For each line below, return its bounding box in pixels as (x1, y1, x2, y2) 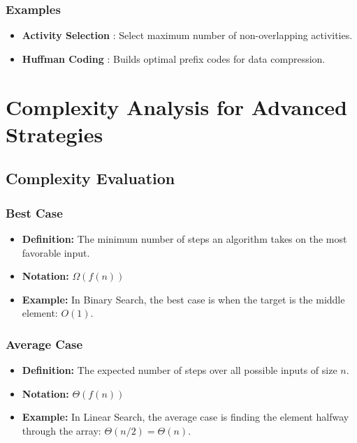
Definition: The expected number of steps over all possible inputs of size (22, 363, 337, 377)
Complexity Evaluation (6, 167, 175, 189)
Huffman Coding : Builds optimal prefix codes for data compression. (22, 51, 326, 66)
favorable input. (22, 245, 90, 260)
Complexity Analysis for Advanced (6, 92, 347, 121)
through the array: (22, 423, 101, 437)
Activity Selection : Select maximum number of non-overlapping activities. (22, 28, 353, 43)
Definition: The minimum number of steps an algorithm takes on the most (22, 231, 347, 246)
